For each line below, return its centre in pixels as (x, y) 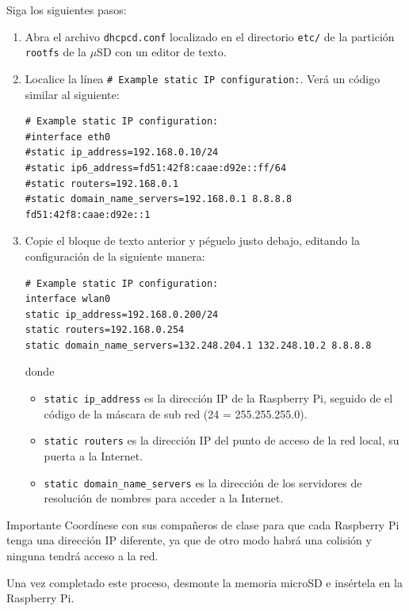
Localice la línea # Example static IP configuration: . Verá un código (203, 78)
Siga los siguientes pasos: (67, 10)
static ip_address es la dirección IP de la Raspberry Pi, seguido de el (218, 398)
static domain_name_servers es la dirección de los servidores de (203, 482)
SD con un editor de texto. (162, 52)
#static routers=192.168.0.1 (102, 183)
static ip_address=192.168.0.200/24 (122, 314)
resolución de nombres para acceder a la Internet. (164, 498)
